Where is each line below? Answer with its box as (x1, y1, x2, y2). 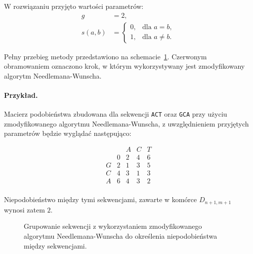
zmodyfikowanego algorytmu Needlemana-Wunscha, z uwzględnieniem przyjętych (4, 118, 249, 128)
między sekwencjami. (24, 240, 87, 251)
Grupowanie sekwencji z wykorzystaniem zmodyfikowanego (24, 221, 202, 231)
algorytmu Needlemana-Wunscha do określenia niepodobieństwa (24, 230, 217, 241)
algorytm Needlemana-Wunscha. (4, 70, 102, 81)
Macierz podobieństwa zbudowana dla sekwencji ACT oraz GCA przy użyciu (4, 109, 227, 119)
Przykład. (4, 90, 38, 100)
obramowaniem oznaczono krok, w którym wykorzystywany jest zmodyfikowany (4, 61, 245, 71)
